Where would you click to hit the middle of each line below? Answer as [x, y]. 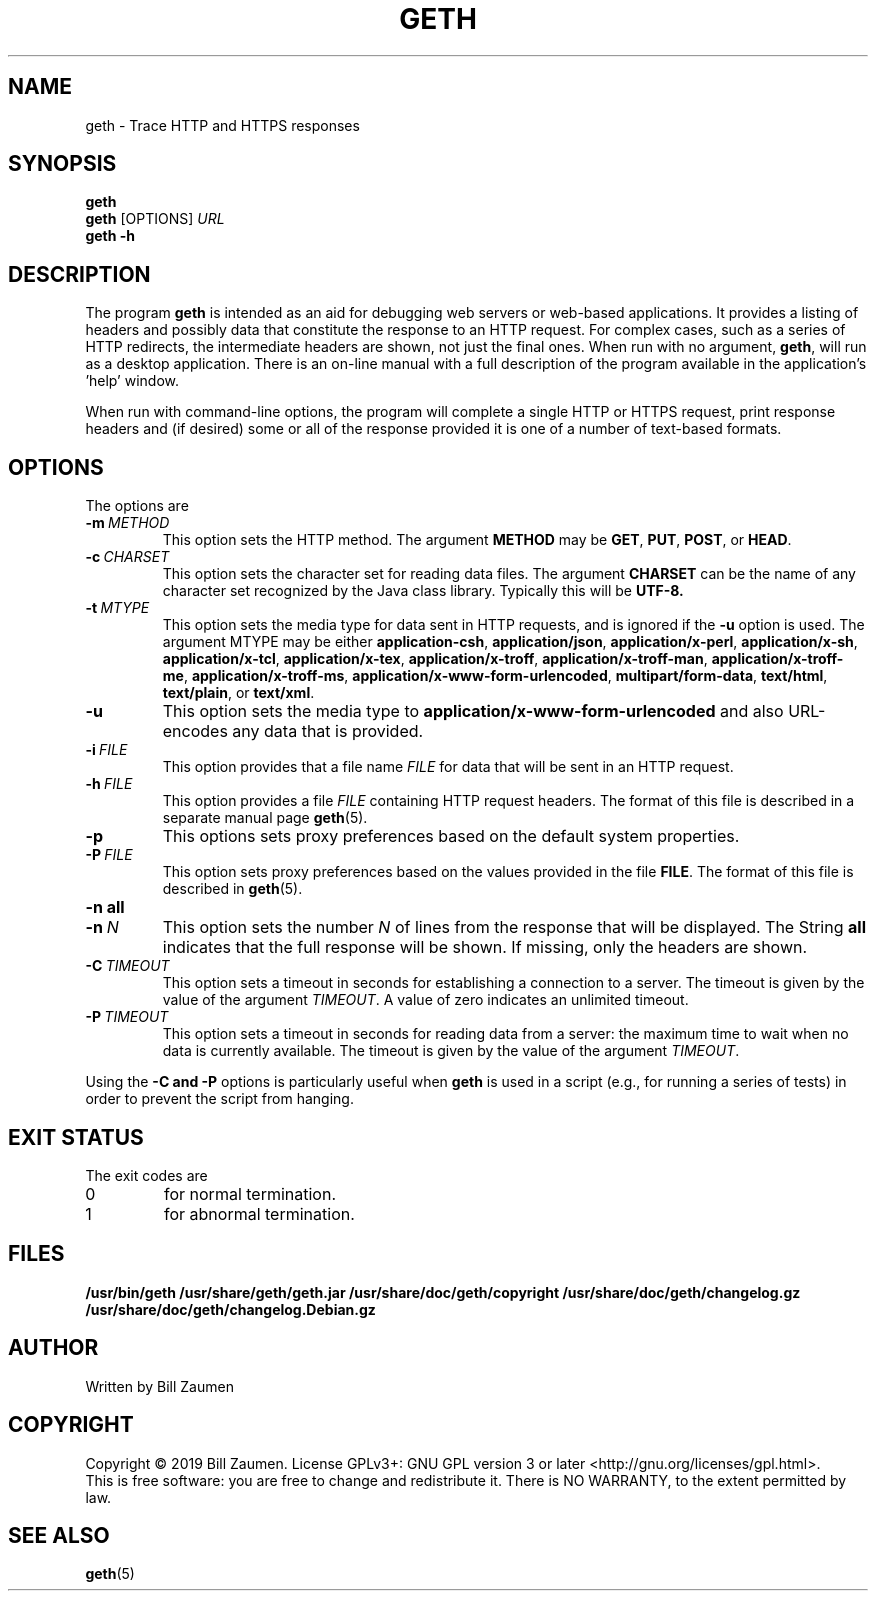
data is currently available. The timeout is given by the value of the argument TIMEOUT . [451, 1051]
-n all [105, 907]
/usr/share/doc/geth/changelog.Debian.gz [230, 1309]
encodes [195, 731]
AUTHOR [53, 1348]
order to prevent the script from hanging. [219, 1099]
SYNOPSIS [62, 164]
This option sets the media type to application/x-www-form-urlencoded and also [473, 711]
